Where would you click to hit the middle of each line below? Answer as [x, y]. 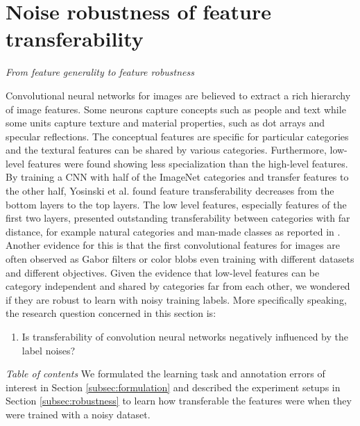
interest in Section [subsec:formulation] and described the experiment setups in [173, 387]
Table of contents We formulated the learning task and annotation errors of [165, 374]
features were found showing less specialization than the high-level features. [188, 163]
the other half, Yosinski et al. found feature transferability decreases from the [170, 191]
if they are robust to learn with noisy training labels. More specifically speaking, [176, 299]
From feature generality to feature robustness [100, 72]
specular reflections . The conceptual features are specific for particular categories [177, 136]
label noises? [49, 350]
